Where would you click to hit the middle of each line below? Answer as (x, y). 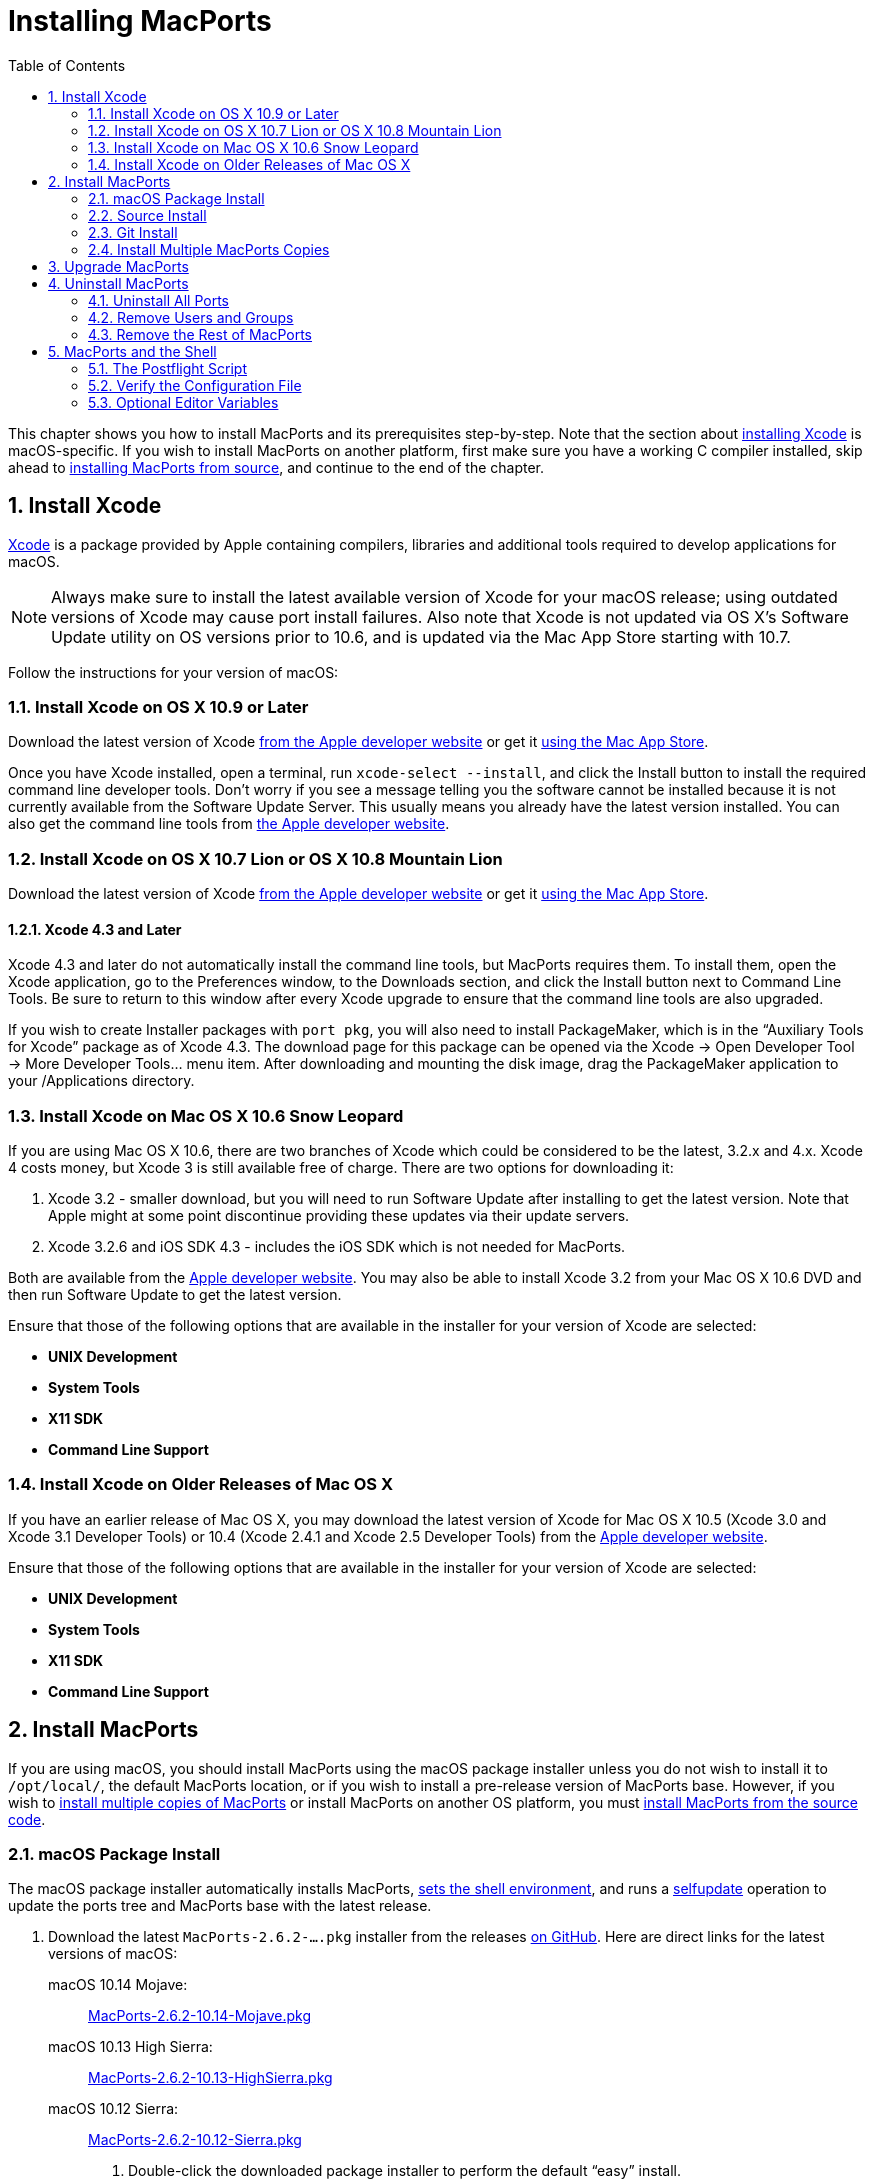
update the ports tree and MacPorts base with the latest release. (220, 1906)
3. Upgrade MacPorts (118, 266)
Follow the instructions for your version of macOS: (173, 672)
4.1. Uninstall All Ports (158, 300)
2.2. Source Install (147, 215)
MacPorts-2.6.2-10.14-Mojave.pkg (200, 2016)
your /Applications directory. (101, 1081)
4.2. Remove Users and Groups (191, 317)
